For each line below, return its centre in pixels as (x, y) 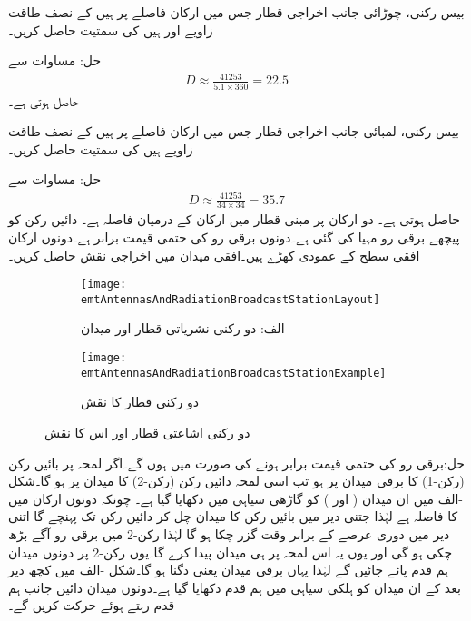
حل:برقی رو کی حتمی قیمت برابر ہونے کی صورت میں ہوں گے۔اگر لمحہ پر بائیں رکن (236, 463)
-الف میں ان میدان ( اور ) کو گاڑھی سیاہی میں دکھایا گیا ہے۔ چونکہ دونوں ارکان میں (236, 498)
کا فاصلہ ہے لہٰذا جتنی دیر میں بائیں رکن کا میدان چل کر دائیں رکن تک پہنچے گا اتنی (233, 516)
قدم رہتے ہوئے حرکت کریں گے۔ (92, 605)
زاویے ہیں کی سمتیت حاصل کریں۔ (101, 148)
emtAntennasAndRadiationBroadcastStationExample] (234, 373)
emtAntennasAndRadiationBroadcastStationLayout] (231, 299)
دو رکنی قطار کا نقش (140, 402)
